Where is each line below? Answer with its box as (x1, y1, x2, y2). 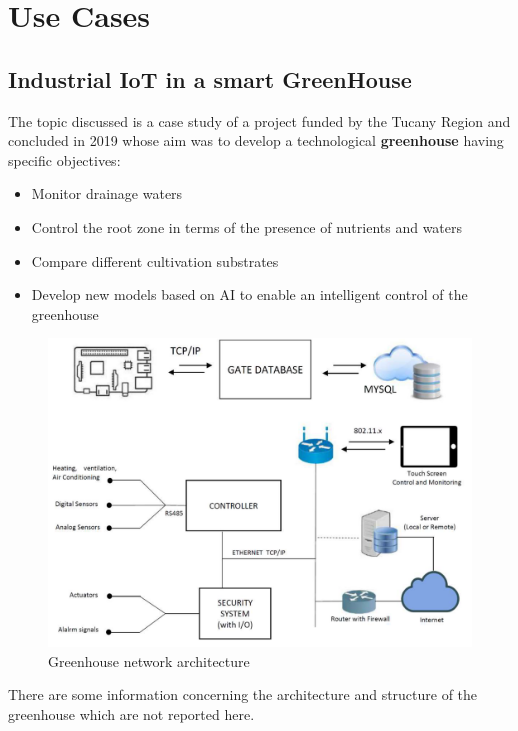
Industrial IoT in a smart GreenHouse (8, 63, 412, 94)
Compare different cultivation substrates (31, 250, 279, 271)
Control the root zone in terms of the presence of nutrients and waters (31, 216, 463, 237)
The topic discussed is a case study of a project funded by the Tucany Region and (8, 110, 511, 131)
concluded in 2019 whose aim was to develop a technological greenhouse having (8, 130, 504, 151)
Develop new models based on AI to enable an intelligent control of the (31, 284, 468, 305)
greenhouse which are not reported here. (8, 704, 255, 724)
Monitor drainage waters (31, 183, 183, 204)
